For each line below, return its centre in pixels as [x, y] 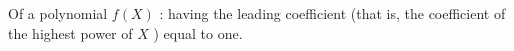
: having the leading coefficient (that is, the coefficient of [332, 13]
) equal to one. [198, 32]
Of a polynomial [58, 13]
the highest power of [70, 32]
